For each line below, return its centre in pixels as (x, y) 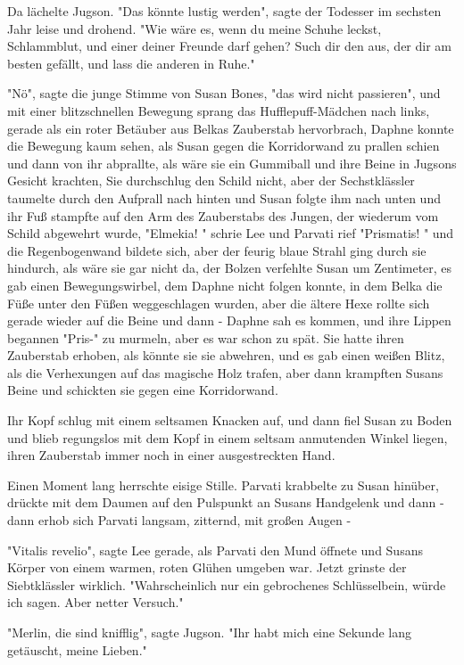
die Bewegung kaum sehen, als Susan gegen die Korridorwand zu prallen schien (224, 146)
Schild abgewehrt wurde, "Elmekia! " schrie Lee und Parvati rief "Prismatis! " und (231, 233)
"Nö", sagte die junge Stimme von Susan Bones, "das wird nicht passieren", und (224, 93)
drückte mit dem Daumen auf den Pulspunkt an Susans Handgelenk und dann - (226, 502)
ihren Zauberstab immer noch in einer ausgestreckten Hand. (171, 455)
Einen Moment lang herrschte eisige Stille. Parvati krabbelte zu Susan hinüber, (223, 484)
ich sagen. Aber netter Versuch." (95, 602)
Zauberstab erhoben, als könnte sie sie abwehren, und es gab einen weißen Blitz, (226, 355)
